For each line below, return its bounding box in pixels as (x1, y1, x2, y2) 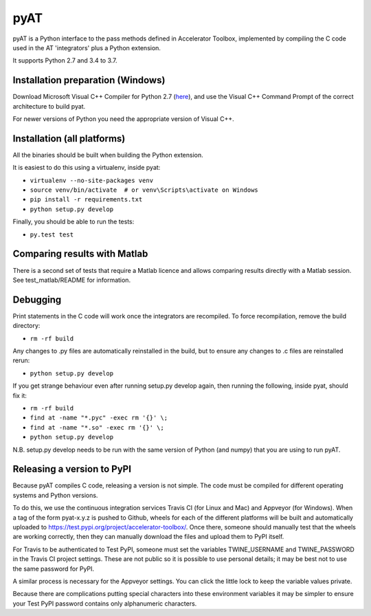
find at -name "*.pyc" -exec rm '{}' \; (30, 414, 168, 422)
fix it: (12, 391, 27, 399)
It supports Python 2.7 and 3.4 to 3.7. (12, 56, 117, 65)
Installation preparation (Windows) (12, 74, 166, 86)
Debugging (12, 294, 62, 305)
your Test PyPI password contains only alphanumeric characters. (12, 599, 197, 608)
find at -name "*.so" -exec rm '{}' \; (30, 423, 164, 431)
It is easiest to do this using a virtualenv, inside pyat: (12, 164, 161, 172)
